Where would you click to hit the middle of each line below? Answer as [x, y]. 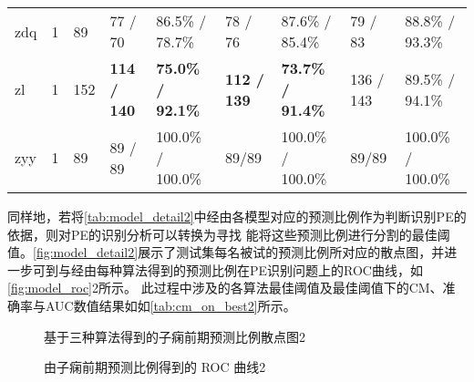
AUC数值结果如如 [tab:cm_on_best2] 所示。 [170, 305]
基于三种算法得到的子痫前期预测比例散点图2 [175, 336]
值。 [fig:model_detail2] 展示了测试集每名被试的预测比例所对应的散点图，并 [226, 252]
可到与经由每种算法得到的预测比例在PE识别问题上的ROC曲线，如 [227, 269]
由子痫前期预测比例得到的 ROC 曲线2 [155, 367]
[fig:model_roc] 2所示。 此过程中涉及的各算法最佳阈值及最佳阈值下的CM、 [225, 288]
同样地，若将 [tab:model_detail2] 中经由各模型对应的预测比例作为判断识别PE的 [237, 216]
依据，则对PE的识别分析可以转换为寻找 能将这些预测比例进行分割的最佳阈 [229, 234]
